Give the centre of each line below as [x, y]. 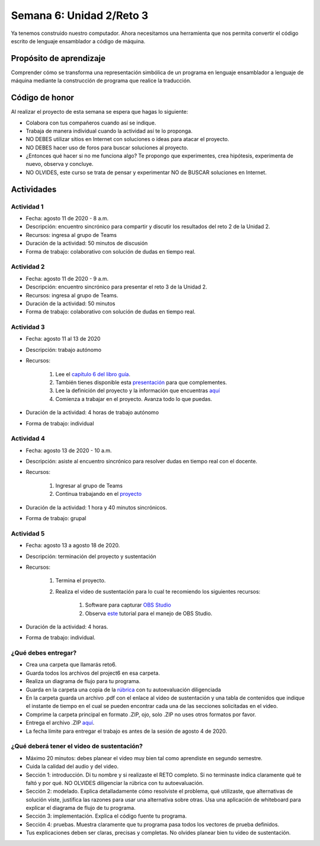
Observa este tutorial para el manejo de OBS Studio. [149, 613]
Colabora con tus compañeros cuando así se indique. [91, 123]
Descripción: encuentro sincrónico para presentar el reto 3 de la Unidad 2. [116, 287]
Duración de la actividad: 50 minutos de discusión [87, 243]
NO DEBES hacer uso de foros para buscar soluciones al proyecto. [107, 148]
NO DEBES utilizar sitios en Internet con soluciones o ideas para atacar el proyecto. [127, 139]
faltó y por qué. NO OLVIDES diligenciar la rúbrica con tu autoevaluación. [115, 783]
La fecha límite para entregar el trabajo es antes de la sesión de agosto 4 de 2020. [127, 731]
